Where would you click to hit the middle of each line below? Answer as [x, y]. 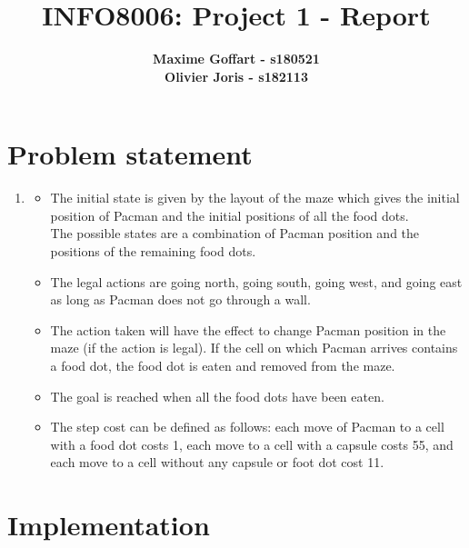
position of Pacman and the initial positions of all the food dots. [230, 215]
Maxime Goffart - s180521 [236, 59]
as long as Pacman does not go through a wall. [180, 299]
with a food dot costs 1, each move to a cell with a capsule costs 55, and [252, 444]
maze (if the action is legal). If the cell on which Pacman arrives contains [254, 348]
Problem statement [130, 154]
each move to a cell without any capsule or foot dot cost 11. [217, 462]
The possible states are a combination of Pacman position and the [235, 233]
